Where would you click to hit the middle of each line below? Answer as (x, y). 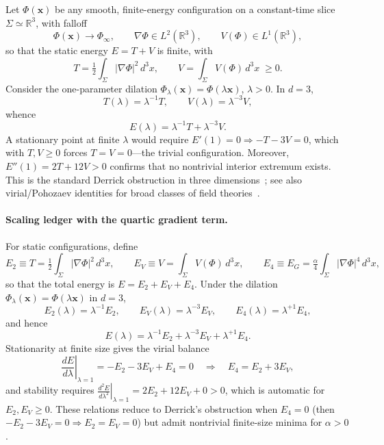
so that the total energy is (60, 283)
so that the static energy (57, 50)
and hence (27, 322)
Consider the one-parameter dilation (81, 88)
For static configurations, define (72, 245)
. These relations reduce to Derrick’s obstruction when (164, 408)
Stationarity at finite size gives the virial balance (107, 347)
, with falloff (61, 22)
